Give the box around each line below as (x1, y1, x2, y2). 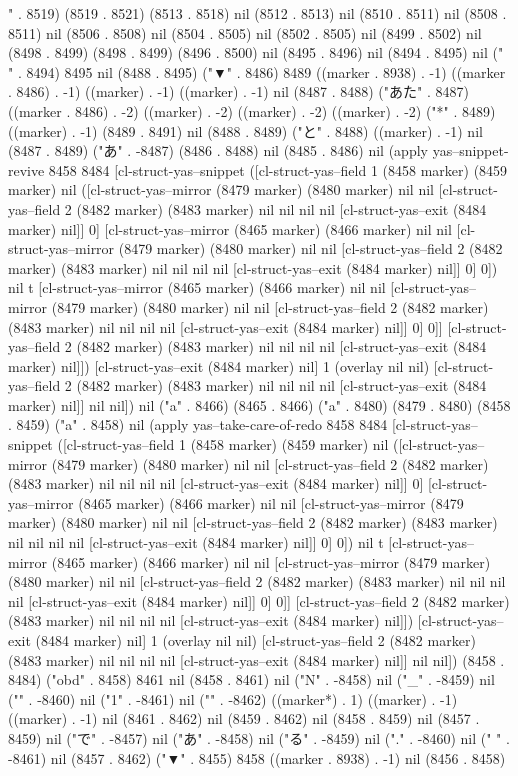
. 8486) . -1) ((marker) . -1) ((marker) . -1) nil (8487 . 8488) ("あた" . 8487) (8, 81, 469, 102)
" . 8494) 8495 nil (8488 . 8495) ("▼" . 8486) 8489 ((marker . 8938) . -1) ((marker (8, 61, 506, 82)
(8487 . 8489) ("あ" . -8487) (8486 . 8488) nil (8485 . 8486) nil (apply (8, 140, 428, 161)
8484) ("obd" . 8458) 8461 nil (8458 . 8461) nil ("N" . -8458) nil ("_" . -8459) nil (8, 669, 495, 690)
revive (8, 159, 45, 180)
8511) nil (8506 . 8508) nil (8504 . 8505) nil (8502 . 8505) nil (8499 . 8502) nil (8, 22, 482, 43)
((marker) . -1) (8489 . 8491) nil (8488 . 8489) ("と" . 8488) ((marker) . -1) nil (8, 120, 483, 141)
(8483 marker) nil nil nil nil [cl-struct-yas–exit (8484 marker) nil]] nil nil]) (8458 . (8, 649, 505, 670)
